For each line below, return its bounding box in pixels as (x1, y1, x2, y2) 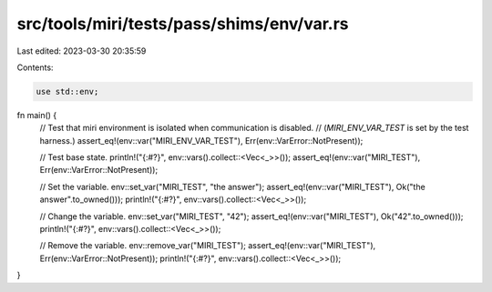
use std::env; (36, 86, 99, 96)
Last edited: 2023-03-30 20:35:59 (16, 45, 147, 56)
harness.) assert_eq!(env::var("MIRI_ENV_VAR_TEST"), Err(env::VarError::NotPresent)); (39, 135, 364, 146)
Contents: (16, 62, 54, 73)
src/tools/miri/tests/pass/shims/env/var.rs (16, 14, 350, 34)
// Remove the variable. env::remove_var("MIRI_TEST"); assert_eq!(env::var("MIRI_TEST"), (39, 240, 376, 251)
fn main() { (16, 109, 57, 120)
